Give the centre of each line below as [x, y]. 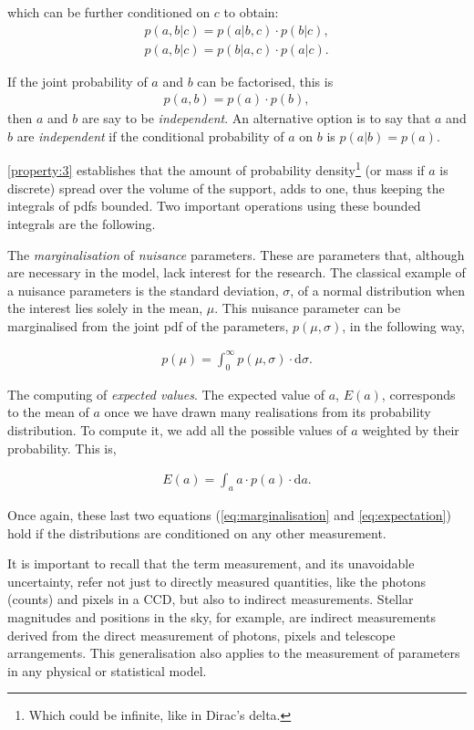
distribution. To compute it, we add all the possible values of [177, 429]
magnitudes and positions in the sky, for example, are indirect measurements [222, 616]
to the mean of [48, 412]
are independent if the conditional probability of [150, 136]
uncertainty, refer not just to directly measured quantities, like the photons [217, 581]
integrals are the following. [82, 223]
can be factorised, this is [265, 81]
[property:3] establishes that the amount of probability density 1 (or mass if [216, 169]
